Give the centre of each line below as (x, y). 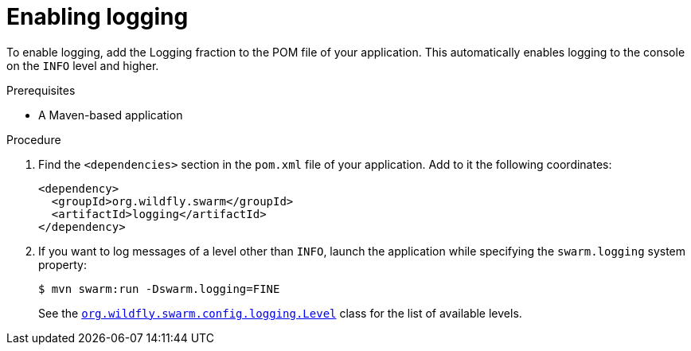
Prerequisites (41, 90)
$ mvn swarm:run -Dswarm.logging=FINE (159, 289)
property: (62, 264)
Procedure (34, 139)
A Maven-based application (111, 115)
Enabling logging (98, 17)
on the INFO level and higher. (83, 65)
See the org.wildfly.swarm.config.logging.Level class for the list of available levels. (280, 313)
